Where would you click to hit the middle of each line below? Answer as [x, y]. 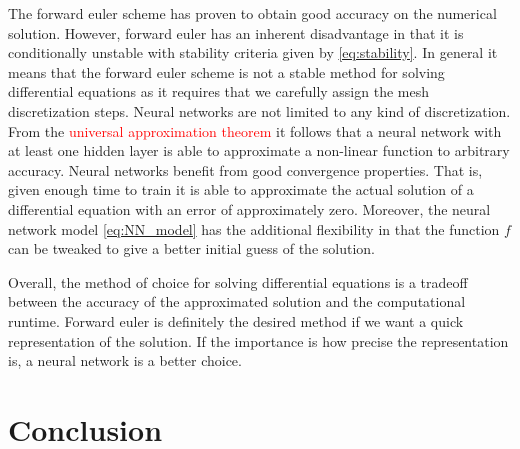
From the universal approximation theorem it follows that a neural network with [255, 130]
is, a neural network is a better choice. [125, 360]
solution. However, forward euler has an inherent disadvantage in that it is [236, 32]
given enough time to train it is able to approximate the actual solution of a [241, 189]
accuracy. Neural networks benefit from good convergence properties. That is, [245, 169]
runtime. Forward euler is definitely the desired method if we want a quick [236, 320]
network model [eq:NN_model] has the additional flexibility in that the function [254, 228]
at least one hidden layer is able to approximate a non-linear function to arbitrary [259, 150]
